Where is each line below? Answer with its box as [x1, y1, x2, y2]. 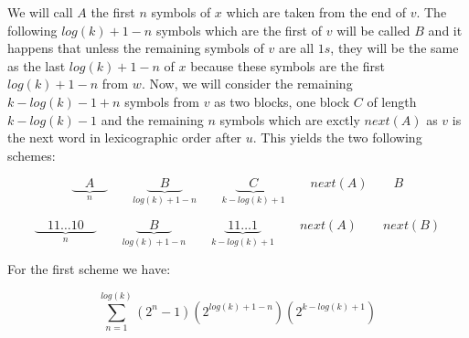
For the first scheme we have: [7, 259, 171, 279]
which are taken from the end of [226, 3, 406, 21]
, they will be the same [330, 38, 459, 58]
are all [278, 38, 314, 58]
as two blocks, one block [214, 91, 350, 111]
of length [367, 91, 417, 111]
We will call [7, 3, 73, 21]
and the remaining [101, 110, 204, 129]
